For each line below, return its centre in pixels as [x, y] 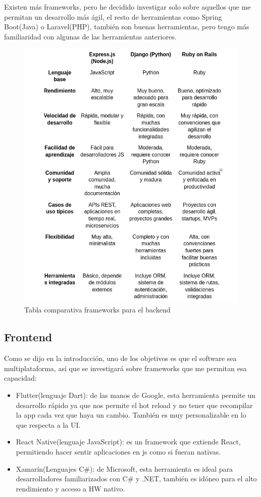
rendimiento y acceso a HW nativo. [70, 488]
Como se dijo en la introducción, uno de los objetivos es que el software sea [120, 358]
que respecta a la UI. [48, 424]
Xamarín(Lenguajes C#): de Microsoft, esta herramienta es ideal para [124, 468]
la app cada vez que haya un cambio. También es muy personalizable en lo [131, 415]
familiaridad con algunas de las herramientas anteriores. [90, 36]
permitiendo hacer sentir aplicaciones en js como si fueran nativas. [118, 451]
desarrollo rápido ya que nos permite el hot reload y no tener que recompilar [134, 405]
